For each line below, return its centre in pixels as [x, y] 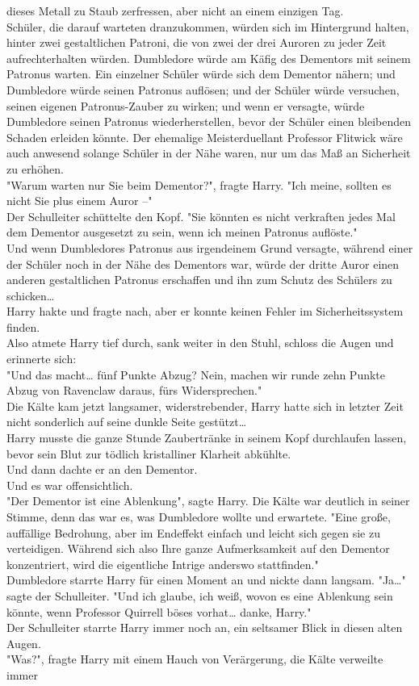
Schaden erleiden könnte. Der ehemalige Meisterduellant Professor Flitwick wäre [205, 137]
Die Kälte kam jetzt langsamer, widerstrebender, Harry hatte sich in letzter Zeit [205, 406]
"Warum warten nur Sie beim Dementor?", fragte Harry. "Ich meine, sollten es [199, 184]
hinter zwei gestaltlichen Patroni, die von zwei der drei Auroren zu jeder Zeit [197, 42]
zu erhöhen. [35, 168]
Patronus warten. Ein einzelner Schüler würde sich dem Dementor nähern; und [201, 74]
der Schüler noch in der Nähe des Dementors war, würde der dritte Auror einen [203, 264]
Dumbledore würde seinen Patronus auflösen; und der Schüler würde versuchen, [203, 89]
